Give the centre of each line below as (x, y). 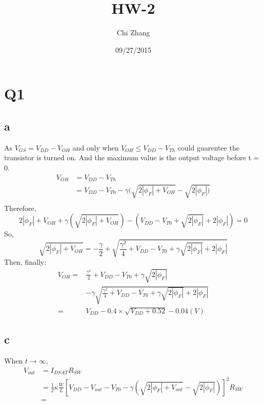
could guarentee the (208, 147)
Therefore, (20, 208)
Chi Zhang (133, 33)
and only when (96, 147)
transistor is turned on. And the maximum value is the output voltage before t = (132, 157)
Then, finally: (25, 262)
